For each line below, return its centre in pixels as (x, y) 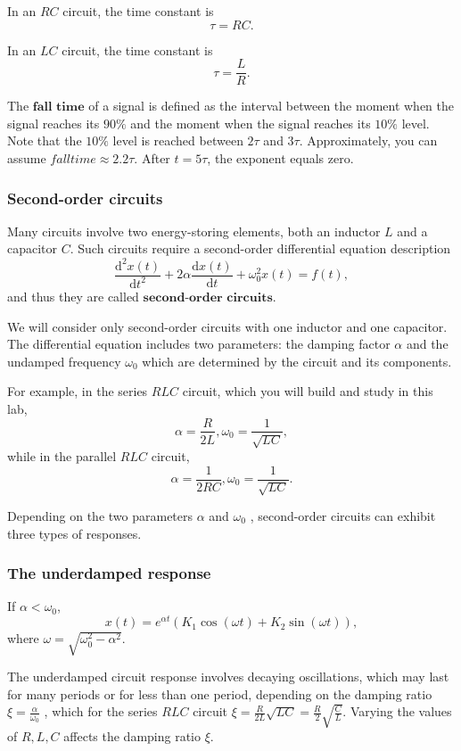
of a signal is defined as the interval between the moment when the (272, 106)
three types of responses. (74, 533)
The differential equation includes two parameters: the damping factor (199, 344)
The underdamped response (109, 573)
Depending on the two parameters (100, 516)
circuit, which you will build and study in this (308, 391)
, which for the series (101, 711)
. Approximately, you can (368, 140)
